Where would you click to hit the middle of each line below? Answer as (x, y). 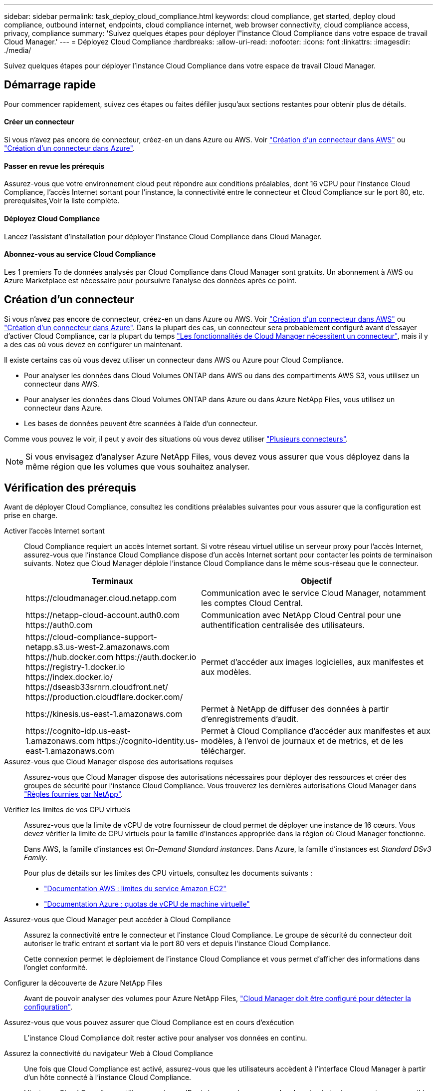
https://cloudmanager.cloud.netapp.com (101, 598)
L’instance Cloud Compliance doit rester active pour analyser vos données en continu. (166, 1038)
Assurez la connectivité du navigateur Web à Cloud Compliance (109, 1054)
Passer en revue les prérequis (54, 166)
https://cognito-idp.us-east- (78, 731)
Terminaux (112, 581)
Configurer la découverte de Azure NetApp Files (83, 983)
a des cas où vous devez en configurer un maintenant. (93, 344)
